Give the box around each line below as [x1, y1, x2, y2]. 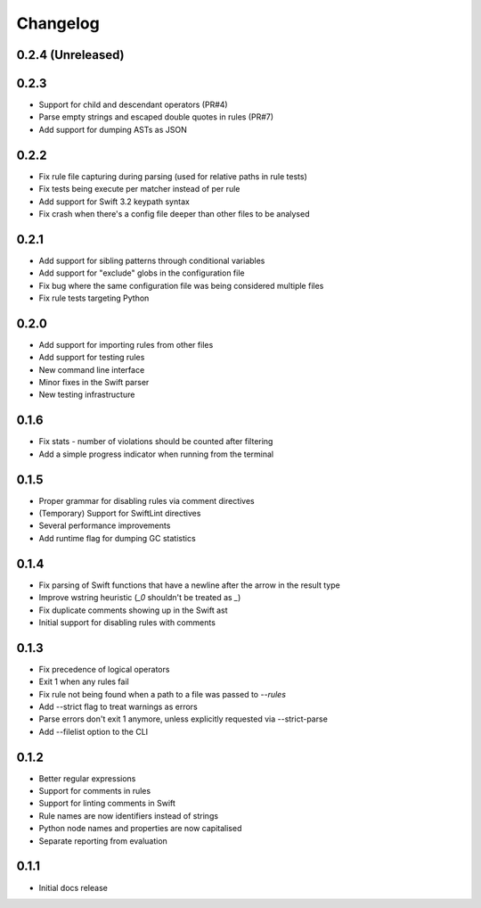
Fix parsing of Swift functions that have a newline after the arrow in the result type [38, 580, 340, 590]
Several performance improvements [38, 520, 171, 531]
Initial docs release [38, 882, 109, 893]
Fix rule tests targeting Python [38, 293, 150, 303]
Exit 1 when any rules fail [38, 676, 129, 687]
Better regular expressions [38, 772, 136, 784]
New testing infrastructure [38, 389, 135, 400]
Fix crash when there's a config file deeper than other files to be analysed [38, 208, 310, 219]
